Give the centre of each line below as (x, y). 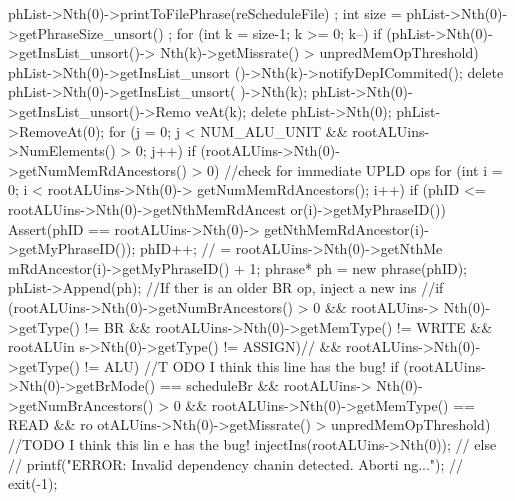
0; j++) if (165, 150)
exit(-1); (33, 483)
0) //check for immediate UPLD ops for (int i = (355, 169)
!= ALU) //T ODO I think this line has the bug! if (241, 365)
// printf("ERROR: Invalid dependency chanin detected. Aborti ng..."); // (236, 463)
